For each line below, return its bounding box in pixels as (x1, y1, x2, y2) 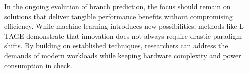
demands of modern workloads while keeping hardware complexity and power (4, 50, 241, 60)
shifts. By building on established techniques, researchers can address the (4, 40, 228, 51)
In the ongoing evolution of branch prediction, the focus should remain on (4, 1, 231, 11)
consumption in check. (4, 60, 72, 70)
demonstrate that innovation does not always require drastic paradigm (26, 30, 242, 41)
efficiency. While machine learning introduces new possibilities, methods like (4, 21, 237, 31)
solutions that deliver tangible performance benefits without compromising (4, 11, 233, 21)
